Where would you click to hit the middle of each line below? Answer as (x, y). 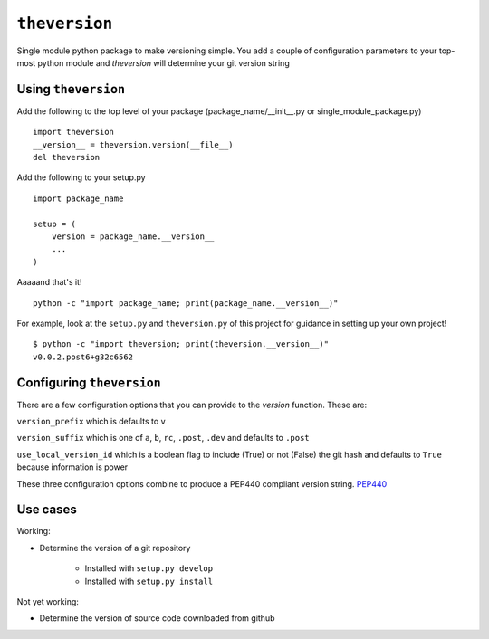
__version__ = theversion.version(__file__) (134, 144)
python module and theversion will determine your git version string (163, 62)
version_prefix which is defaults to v (91, 421)
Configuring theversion (89, 382)
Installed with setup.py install (149, 581)
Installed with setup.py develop (149, 568)
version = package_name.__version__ (133, 236)
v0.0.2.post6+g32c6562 (83, 357)
